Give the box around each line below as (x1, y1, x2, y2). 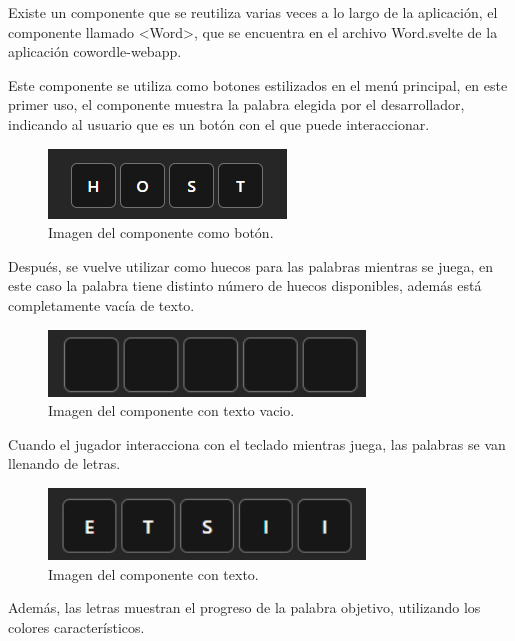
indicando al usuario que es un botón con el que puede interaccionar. (8, 113, 430, 134)
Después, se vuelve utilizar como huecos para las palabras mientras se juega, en (8, 255, 494, 276)
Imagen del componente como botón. (48, 222, 274, 243)
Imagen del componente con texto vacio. (48, 400, 295, 421)
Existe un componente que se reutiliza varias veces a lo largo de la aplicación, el (8, 2, 498, 22)
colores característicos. (8, 616, 145, 637)
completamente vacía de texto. (8, 294, 195, 315)
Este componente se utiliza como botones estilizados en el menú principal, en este (8, 74, 508, 95)
